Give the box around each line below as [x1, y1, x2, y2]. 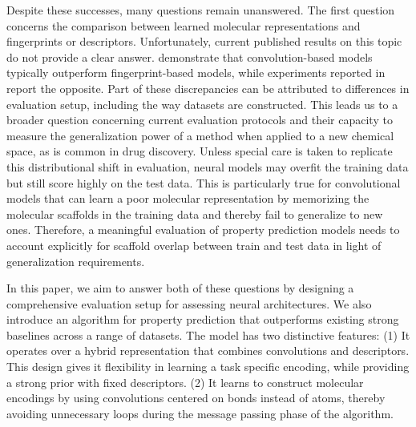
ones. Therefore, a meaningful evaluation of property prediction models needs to [6, 221, 400, 238]
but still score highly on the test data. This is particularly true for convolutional [6, 174, 401, 191]
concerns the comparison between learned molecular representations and [6, 17, 361, 34]
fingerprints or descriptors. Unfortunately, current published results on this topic [6, 33, 402, 50]
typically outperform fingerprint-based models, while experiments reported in [6, 64, 386, 81]
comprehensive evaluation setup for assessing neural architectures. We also [6, 295, 372, 312]
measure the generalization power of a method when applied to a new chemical [6, 127, 394, 143]
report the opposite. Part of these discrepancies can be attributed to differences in [6, 79, 410, 96]
